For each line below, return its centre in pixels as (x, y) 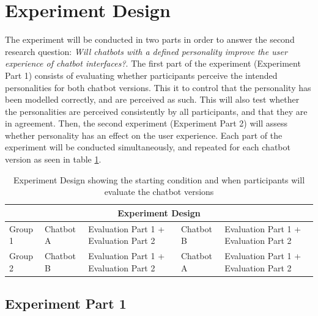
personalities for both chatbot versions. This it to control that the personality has (158, 87)
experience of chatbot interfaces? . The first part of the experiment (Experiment (153, 63)
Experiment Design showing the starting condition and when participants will (159, 179)
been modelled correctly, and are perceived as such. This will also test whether (152, 99)
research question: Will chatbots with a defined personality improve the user (146, 51)
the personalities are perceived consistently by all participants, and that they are (156, 111)
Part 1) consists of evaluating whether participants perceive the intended (141, 75)
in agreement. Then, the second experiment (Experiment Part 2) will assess (146, 123)
